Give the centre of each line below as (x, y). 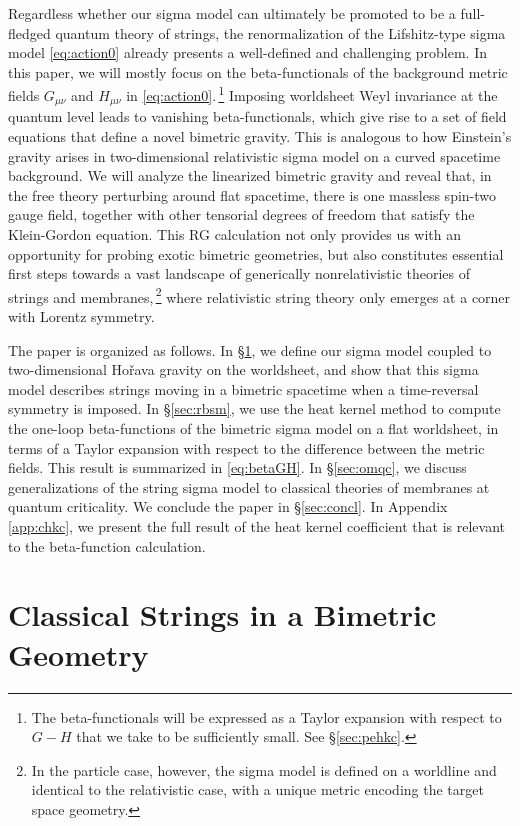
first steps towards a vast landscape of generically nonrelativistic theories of (239, 273)
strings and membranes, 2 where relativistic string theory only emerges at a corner (259, 295)
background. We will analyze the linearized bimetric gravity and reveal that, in (250, 175)
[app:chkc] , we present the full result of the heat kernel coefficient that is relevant (256, 526)
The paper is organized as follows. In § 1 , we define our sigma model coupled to (250, 349)
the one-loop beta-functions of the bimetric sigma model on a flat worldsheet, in (253, 428)
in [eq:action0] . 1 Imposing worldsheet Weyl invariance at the (312, 94)
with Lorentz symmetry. (81, 316)
